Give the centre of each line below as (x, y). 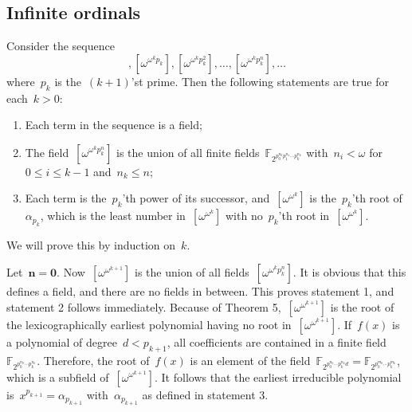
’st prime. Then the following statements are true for (260, 81)
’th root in (304, 216)
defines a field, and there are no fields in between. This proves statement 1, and (200, 291)
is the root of (362, 306)
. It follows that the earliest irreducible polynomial (278, 377)
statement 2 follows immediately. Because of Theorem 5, (144, 306)
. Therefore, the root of (93, 360)
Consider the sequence (61, 46)
